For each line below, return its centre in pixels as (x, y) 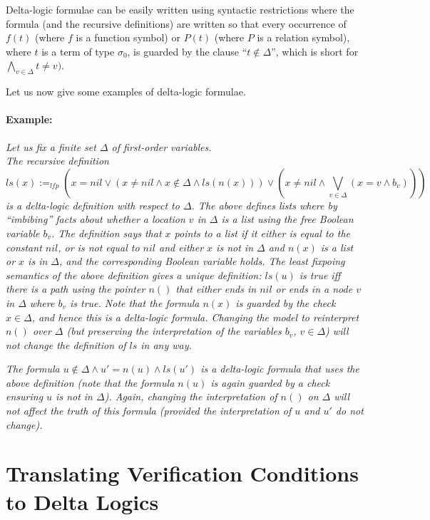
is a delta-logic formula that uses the (280, 369)
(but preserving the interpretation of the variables (174, 331)
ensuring (25, 396)
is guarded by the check (286, 302)
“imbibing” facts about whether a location (96, 219)
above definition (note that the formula (90, 382)
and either (181, 247)
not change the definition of (66, 344)
